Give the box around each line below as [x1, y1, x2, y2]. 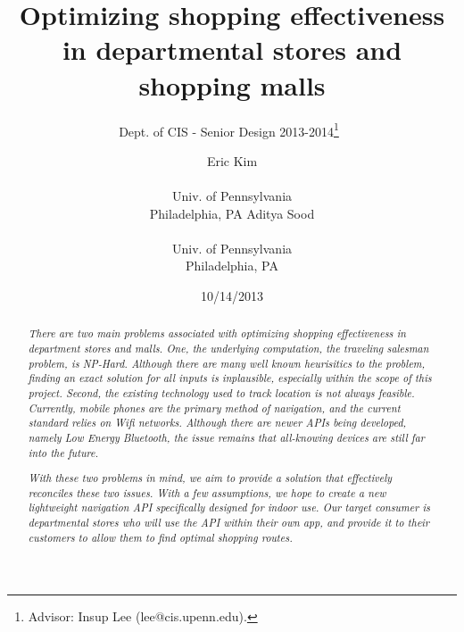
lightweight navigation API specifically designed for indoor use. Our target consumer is [28, 500, 430, 515]
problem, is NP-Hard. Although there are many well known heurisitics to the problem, [28, 355, 426, 370]
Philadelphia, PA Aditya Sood [149, 204, 315, 222]
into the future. [28, 445, 99, 460]
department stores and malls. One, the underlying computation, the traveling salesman [28, 340, 429, 355]
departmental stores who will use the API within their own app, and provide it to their [28, 515, 430, 530]
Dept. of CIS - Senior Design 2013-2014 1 [119, 119, 339, 140]
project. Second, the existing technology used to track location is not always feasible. [28, 385, 415, 400]
